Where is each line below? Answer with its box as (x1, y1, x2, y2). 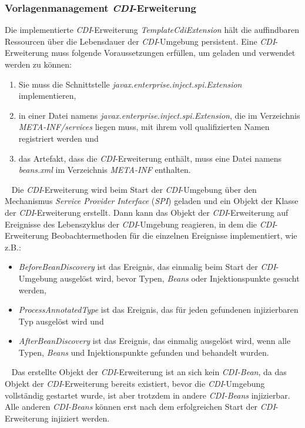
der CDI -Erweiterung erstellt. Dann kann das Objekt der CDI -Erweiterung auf (5, 206, 289, 218)
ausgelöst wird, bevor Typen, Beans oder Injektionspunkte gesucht (60, 272, 300, 284)
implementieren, (18, 89, 76, 102)
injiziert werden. (51, 412, 110, 424)
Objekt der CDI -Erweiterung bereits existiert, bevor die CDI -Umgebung (5, 377, 265, 390)
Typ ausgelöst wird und (18, 315, 104, 327)
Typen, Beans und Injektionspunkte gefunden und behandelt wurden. (18, 346, 269, 358)
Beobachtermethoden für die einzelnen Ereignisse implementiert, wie (51, 229, 297, 242)
